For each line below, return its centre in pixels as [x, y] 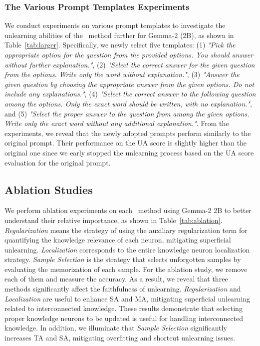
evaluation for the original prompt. [58, 162]
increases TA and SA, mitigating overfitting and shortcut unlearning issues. [120, 338]
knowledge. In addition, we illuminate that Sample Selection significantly [116, 328]
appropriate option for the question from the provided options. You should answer [129, 54]
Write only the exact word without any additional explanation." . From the [117, 123]
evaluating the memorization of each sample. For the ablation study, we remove [126, 269]
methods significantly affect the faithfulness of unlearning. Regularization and [123, 289]
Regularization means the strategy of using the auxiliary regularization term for [126, 230]
